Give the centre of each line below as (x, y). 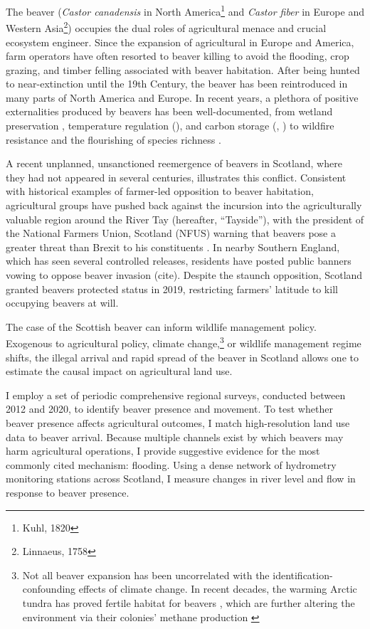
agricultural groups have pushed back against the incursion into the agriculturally (184, 205)
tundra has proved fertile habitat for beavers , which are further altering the (189, 602)
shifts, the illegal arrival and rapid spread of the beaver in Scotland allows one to (182, 357)
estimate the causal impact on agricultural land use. (119, 371)
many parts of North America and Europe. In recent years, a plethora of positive (182, 97)
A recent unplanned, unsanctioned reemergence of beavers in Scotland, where (174, 163)
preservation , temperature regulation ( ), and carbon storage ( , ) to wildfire (170, 126)
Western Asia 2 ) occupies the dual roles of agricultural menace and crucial (166, 27)
